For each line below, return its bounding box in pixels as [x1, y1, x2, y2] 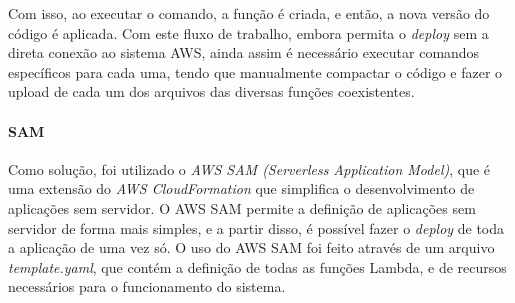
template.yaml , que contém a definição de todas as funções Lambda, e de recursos [8, 256, 507, 277]
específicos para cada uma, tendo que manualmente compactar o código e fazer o [8, 61, 503, 82]
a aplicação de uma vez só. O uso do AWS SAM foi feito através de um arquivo [8, 237, 495, 258]
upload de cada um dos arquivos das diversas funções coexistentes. [8, 81, 415, 102]
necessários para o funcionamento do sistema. [8, 276, 286, 297]
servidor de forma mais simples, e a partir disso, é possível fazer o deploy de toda [8, 217, 505, 238]
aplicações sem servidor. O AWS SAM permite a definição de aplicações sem [8, 197, 476, 218]
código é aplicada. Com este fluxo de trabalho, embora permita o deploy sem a [8, 22, 489, 43]
